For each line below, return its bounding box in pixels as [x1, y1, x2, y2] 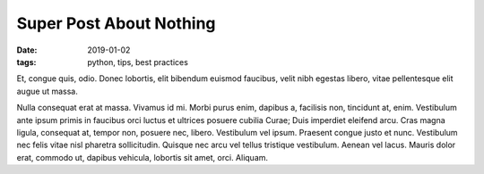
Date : [16, 45, 38, 55]
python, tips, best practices [87, 56, 188, 67]
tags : [16, 56, 37, 67]
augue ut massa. [16, 86, 78, 96]
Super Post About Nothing [16, 13, 216, 33]
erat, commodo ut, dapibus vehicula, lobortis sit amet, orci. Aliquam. [16, 152, 269, 162]
